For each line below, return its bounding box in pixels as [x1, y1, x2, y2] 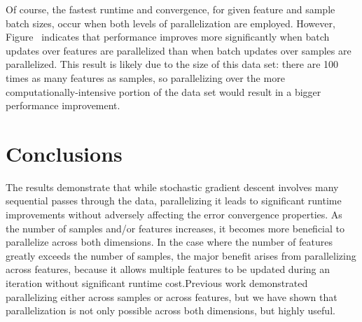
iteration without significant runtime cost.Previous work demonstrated [6, 276, 308, 290]
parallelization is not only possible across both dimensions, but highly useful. [6, 303, 335, 318]
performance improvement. [6, 98, 120, 113]
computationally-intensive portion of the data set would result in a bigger [6, 84, 321, 99]
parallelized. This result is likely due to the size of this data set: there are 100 [6, 57, 339, 71]
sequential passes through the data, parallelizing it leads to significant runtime [6, 193, 342, 208]
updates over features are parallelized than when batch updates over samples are [6, 43, 351, 57]
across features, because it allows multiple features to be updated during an [6, 262, 330, 276]
